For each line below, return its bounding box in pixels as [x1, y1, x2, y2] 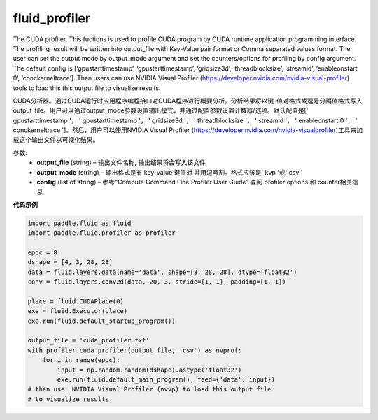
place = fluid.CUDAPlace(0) [27, 297, 124, 305]
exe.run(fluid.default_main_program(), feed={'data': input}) [57, 376, 276, 384]
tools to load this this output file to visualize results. [13, 84, 161, 92]
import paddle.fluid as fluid [27, 219, 132, 227]
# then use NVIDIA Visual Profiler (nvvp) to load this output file [27, 385, 272, 393]
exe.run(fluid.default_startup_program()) [27, 317, 176, 325]
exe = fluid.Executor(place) [27, 307, 128, 315]
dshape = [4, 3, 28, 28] [27, 259, 113, 266]
